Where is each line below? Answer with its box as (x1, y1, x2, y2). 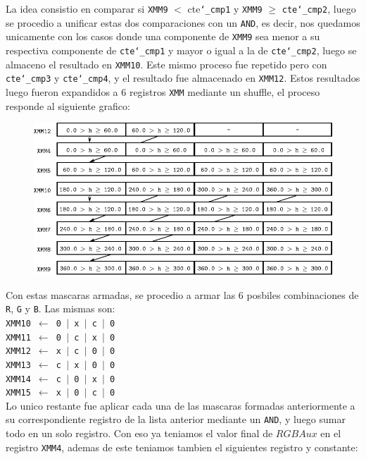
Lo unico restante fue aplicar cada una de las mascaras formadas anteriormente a (6, 398, 355, 412)
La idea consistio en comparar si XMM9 (6, 1, 168, 16)
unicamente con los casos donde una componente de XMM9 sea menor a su (6, 29, 320, 44)
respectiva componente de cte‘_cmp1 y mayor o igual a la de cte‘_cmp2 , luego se (6, 42, 357, 57)
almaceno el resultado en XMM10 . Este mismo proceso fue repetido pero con (6, 56, 327, 71)
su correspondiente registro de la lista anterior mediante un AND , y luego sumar (6, 412, 346, 427)
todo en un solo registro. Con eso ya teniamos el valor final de (6, 426, 273, 441)
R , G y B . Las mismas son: (6, 301, 115, 316)
